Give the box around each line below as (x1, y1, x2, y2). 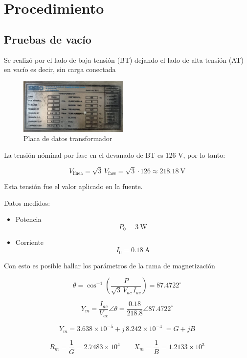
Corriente (15, 237, 44, 247)
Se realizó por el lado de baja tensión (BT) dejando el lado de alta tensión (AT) (4, 54, 244, 65)
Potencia (15, 214, 42, 224)
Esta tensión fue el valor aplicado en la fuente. (4, 181, 143, 191)
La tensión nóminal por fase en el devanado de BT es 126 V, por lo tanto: (4, 150, 225, 160)
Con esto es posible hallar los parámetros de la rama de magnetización (4, 260, 215, 270)
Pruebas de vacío (4, 31, 91, 47)
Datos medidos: (4, 197, 50, 208)
